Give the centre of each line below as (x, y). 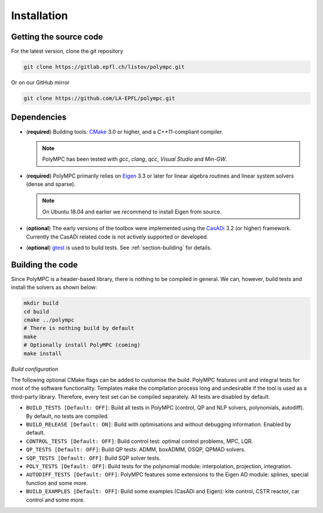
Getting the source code (57, 37)
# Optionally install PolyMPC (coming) (82, 345)
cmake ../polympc (49, 320)
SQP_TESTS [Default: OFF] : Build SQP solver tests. (93, 458)
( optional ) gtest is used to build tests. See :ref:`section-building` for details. (119, 248)
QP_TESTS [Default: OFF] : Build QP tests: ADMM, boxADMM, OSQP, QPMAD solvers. (136, 450)
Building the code (44, 265)
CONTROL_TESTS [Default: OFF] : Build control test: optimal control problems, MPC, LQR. (140, 441)
